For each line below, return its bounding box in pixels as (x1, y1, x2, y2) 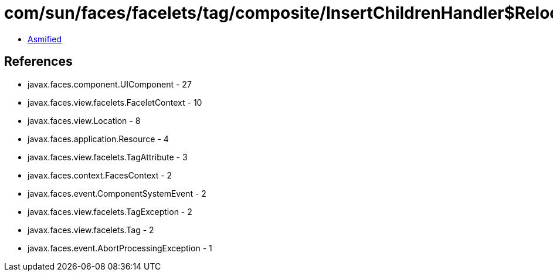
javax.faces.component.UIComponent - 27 (28, 79, 192, 89)
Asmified (28, 33, 62, 44)
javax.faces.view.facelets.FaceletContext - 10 (28, 97, 202, 107)
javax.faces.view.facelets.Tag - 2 (28, 224, 154, 235)
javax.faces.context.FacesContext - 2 (28, 170, 172, 180)
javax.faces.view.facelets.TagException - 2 (28, 206, 192, 217)
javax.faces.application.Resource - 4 (28, 133, 169, 144)
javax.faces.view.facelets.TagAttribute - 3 (28, 152, 188, 162)
